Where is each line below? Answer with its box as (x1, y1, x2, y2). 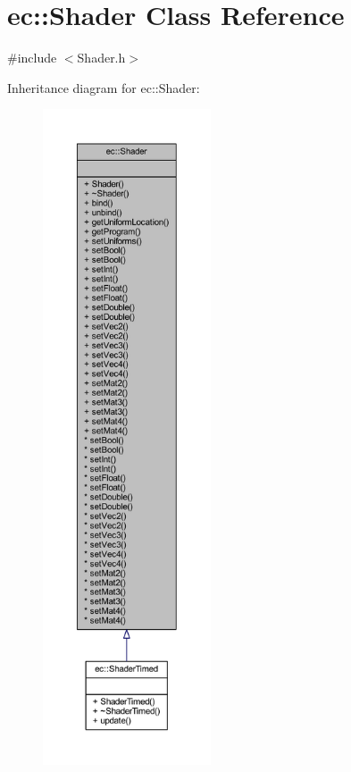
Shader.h (77, 48, 126, 67)
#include (7, 48, 57, 67)
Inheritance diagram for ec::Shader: (7, 78, 200, 96)
